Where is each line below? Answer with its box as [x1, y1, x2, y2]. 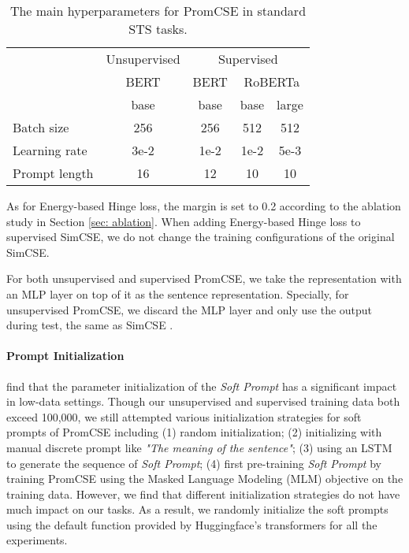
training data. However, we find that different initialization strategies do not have [6, 485, 400, 502]
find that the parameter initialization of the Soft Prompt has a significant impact [6, 377, 397, 394]
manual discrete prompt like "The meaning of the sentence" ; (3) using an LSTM [6, 439, 392, 455]
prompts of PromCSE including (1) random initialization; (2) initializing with [6, 424, 382, 440]
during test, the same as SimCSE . [6, 317, 173, 333]
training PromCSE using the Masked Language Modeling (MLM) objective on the [6, 470, 403, 487]
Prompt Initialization [6, 347, 125, 364]
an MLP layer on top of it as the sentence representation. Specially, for [6, 285, 349, 302]
